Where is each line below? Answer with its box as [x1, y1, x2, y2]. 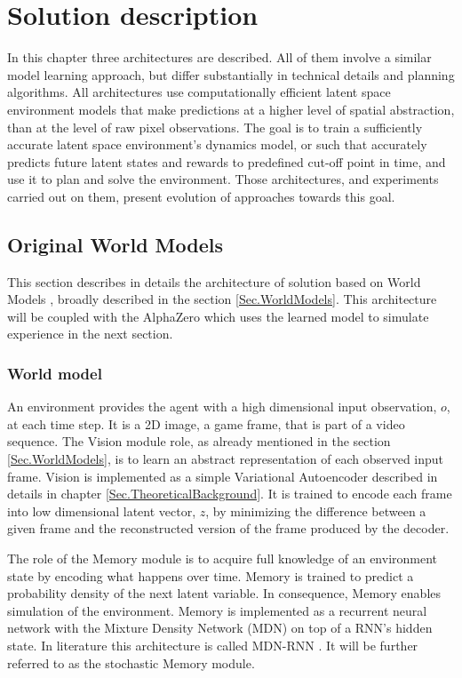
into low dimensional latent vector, [7, 501, 196, 520]
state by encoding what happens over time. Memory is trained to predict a [7, 566, 414, 585]
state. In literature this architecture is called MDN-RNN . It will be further [7, 635, 418, 654]
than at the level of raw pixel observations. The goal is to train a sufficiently [7, 117, 423, 136]
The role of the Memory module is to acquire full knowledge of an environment [7, 549, 438, 568]
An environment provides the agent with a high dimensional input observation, [7, 397, 437, 416]
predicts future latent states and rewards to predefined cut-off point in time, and [7, 152, 446, 171]
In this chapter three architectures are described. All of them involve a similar [7, 48, 432, 67]
